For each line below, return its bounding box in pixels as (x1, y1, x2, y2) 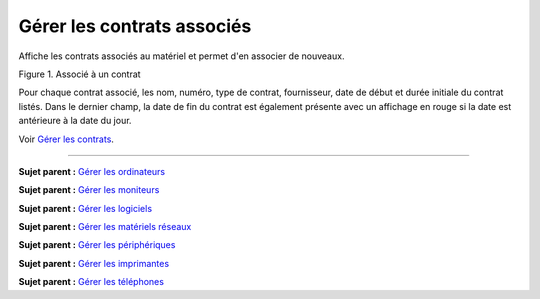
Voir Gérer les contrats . (18, 133, 115, 145)
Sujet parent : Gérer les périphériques (18, 239, 176, 251)
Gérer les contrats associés (18, 15, 252, 37)
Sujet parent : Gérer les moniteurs (18, 184, 160, 196)
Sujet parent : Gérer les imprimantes (18, 257, 170, 269)
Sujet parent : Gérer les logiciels (18, 202, 153, 214)
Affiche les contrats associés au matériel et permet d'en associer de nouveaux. (18, 50, 345, 62)
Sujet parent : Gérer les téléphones (18, 276, 165, 288)
